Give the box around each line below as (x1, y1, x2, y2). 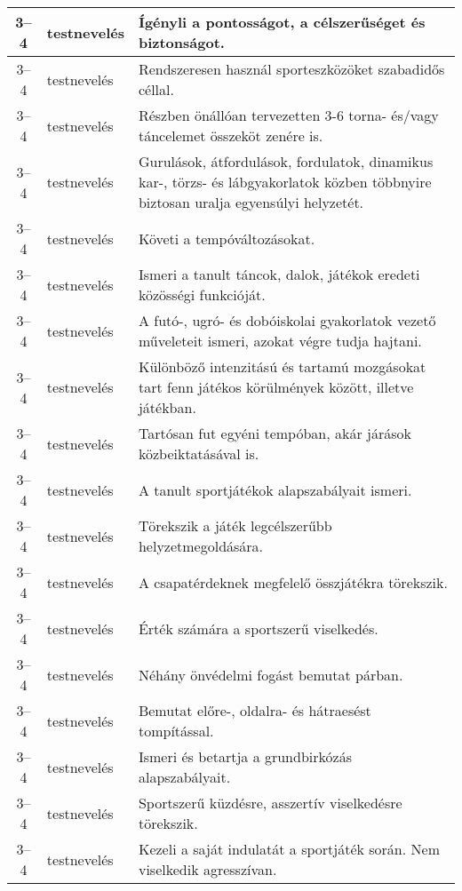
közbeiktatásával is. (138, 443, 259, 464)
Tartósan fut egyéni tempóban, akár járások (138, 423, 411, 443)
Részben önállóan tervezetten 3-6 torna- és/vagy (138, 105, 439, 125)
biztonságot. (138, 32, 225, 52)
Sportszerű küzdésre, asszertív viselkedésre (138, 792, 402, 813)
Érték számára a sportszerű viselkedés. (138, 617, 378, 639)
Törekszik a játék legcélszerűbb (138, 515, 332, 536)
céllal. (138, 79, 174, 99)
